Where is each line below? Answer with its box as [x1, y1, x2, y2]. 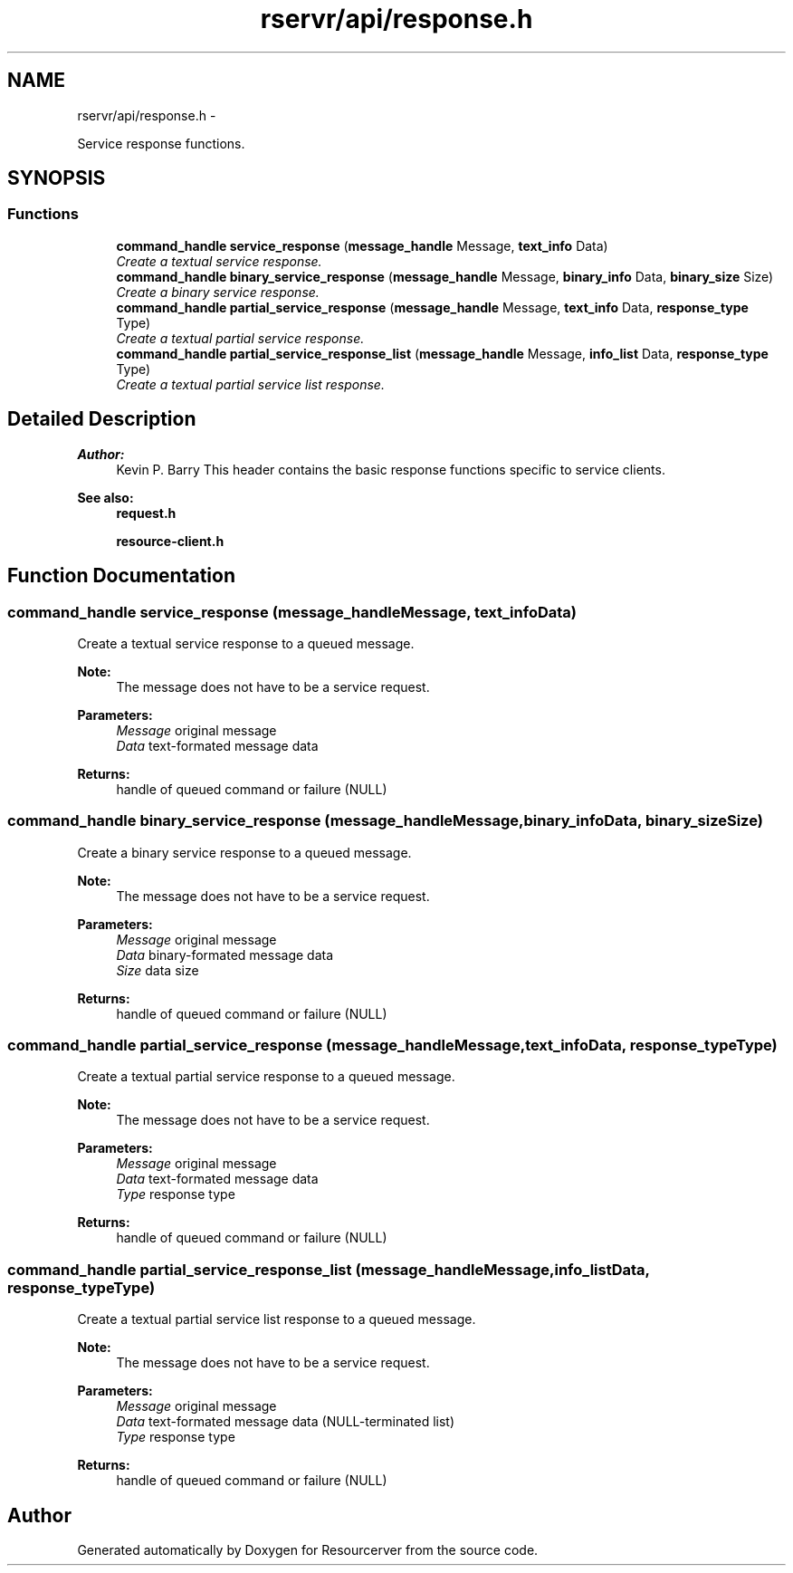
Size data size [116, 962, 199, 978]
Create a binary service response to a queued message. [77, 844, 412, 860]
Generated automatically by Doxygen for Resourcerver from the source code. [77, 1541, 539, 1558]
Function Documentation [7, 564, 235, 588]
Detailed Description [7, 408, 196, 431]
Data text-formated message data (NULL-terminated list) [116, 1414, 455, 1430]
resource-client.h [116, 532, 225, 549]
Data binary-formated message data [116, 946, 334, 963]
